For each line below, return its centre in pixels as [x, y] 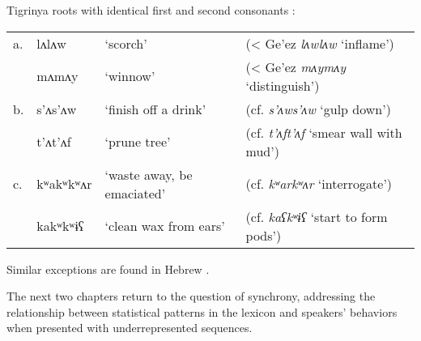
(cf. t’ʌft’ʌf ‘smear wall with [324, 132]
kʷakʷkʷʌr [64, 184]
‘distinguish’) [283, 85]
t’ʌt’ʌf [54, 142]
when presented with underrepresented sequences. [130, 328]
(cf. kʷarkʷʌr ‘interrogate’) [319, 184]
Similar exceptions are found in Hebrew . [108, 269]
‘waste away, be [149, 174]
